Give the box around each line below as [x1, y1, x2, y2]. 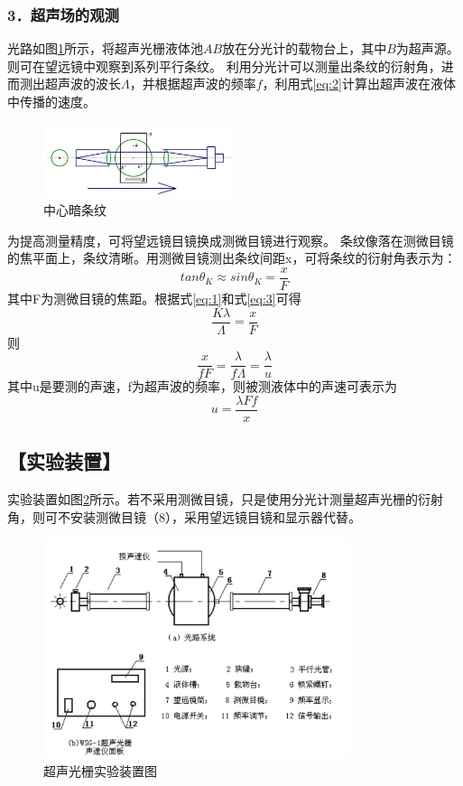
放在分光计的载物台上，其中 [222, 39, 387, 58]
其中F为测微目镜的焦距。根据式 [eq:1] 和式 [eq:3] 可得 [7, 288, 301, 307]
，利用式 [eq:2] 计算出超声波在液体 [262, 74, 456, 93]
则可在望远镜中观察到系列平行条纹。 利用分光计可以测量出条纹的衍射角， [7, 56, 441, 75]
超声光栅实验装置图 [43, 761, 157, 780]
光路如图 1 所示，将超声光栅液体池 [7, 39, 203, 58]
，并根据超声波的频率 [129, 74, 256, 93]
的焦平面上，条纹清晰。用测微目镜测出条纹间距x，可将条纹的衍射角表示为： [7, 248, 457, 267]
